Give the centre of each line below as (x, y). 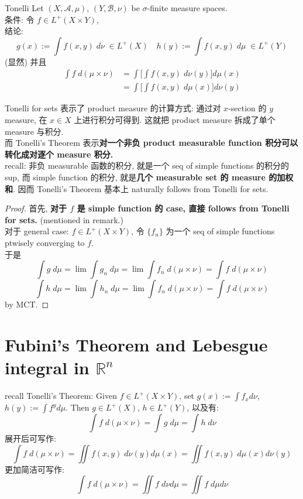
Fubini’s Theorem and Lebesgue (136, 344)
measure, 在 (26, 120)
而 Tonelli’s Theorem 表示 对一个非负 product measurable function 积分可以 (151, 143)
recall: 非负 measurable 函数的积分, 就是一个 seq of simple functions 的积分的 (147, 165)
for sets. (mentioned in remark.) (64, 219)
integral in (47, 368)
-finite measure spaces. (187, 8)
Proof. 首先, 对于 (36, 208)
